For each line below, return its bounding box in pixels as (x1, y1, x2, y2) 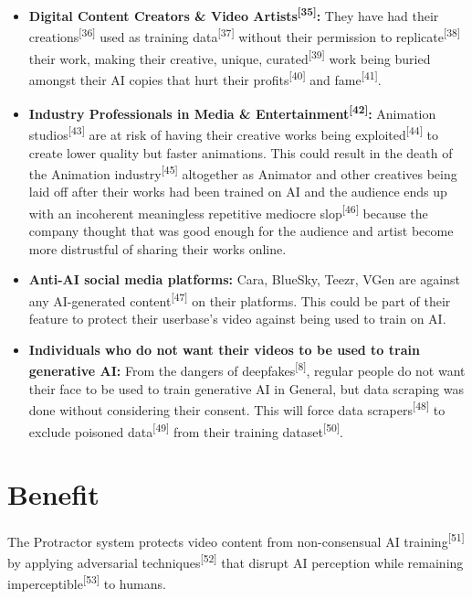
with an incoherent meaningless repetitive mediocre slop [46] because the (28, 200, 428, 222)
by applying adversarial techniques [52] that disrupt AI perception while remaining (7, 551, 464, 572)
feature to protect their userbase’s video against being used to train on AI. (28, 309, 446, 328)
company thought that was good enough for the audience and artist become (28, 221, 454, 241)
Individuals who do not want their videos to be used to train (28, 339, 420, 358)
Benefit (7, 475, 100, 512)
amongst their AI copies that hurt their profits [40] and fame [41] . (28, 67, 382, 89)
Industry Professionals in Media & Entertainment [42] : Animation (28, 102, 436, 123)
